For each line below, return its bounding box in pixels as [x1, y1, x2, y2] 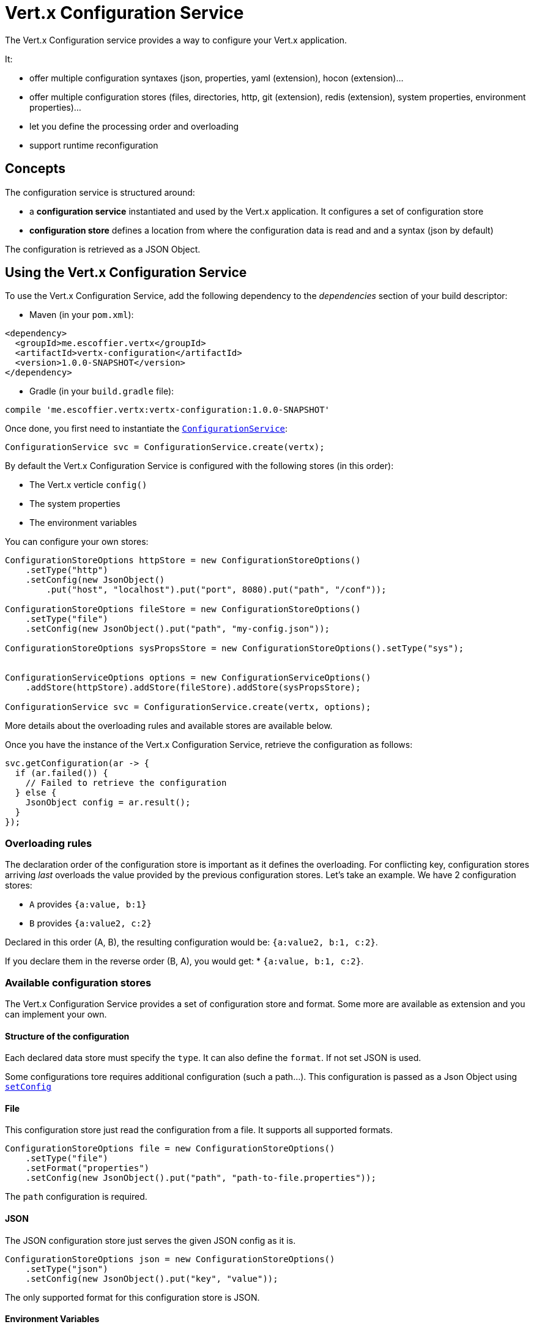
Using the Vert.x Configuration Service [5, 265, 247, 281]
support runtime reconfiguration [29, 139, 158, 150]
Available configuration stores [5, 976, 152, 989]
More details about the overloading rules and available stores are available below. [5, 720, 333, 731]
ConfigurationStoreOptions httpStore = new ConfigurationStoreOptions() [5, 555, 361, 566]
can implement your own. [5, 1008, 107, 1019]
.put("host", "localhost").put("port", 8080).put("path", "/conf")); [46, 585, 387, 595]
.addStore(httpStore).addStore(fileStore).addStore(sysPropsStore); [25, 682, 361, 693]
